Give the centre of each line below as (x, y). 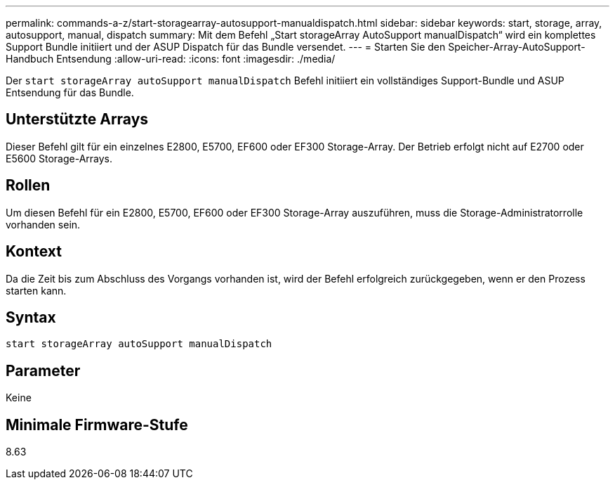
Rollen (28, 186)
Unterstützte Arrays (77, 119)
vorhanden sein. (43, 224)
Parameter (43, 370)
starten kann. (36, 290)
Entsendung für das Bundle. (70, 92)
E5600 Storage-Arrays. (59, 158)
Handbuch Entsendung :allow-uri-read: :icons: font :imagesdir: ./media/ (171, 59)
